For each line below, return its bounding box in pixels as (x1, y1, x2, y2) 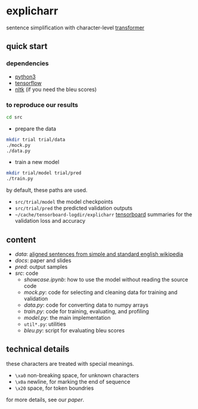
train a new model (14, 159, 60, 166)
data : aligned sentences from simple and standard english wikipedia (14, 250, 184, 257)
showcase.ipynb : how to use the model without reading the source (23, 275, 188, 283)
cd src (6, 114, 23, 120)
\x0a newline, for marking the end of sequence (14, 378, 130, 385)
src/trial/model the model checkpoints (14, 198, 114, 205)
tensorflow (14, 79, 42, 86)
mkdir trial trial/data (6, 137, 66, 143)
